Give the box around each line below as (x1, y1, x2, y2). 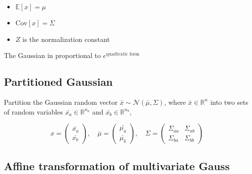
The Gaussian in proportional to (4, 50, 101, 60)
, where (164, 97, 186, 107)
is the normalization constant (22, 34, 110, 44)
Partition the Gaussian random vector (4, 97, 118, 107)
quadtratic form (106, 52, 140, 57)
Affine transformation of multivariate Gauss (4, 158, 230, 173)
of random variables (4, 106, 63, 116)
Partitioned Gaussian (4, 74, 113, 89)
